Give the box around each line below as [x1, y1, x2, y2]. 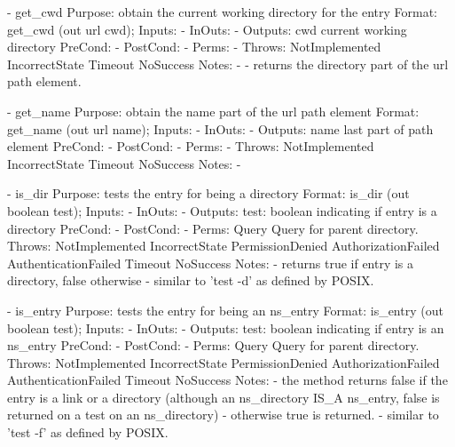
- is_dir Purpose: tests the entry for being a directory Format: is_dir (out [7, 184, 410, 203]
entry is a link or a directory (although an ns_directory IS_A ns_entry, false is [7, 387, 440, 406]
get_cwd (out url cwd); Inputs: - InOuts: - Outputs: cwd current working [7, 20, 407, 38]
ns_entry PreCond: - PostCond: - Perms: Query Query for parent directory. [7, 336, 420, 355]
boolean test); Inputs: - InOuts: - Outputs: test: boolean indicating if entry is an [7, 318, 444, 337]
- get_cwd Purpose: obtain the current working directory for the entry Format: [7, 3, 438, 20]
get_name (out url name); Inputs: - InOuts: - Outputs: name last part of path [7, 119, 434, 138]
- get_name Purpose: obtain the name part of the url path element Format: [7, 101, 420, 120]
